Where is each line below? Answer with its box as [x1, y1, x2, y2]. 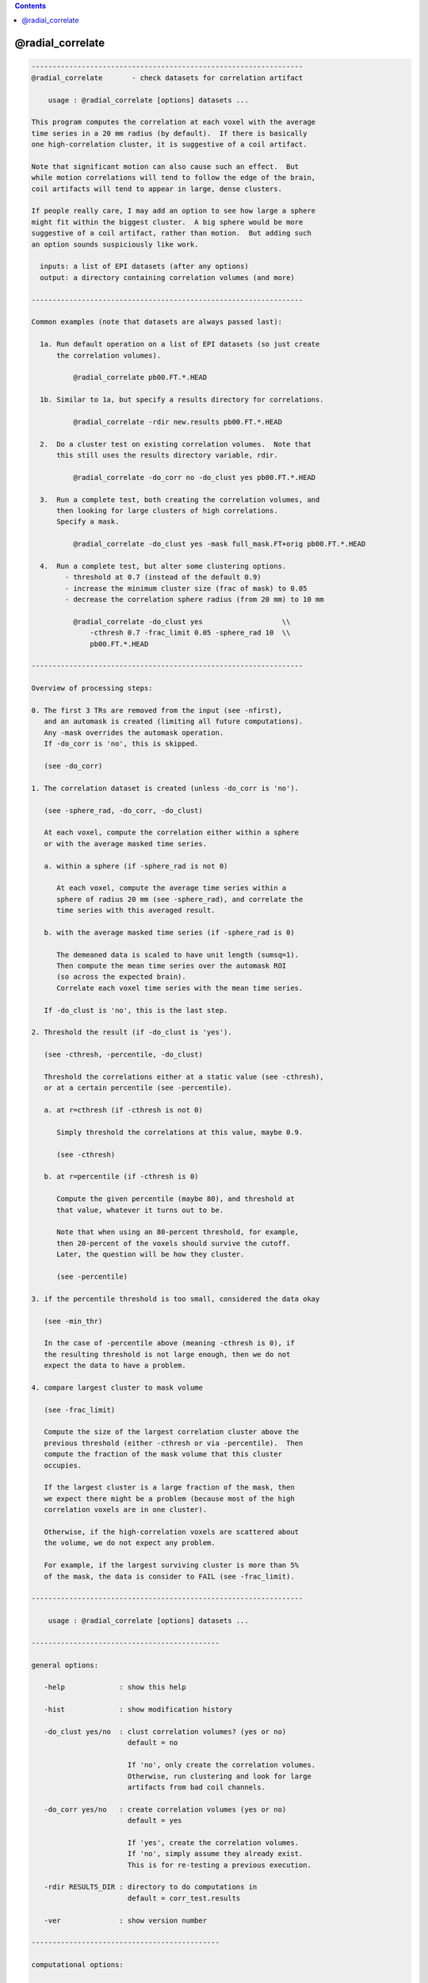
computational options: [31, 1960, 124, 1970]
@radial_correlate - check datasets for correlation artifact [31, 73, 304, 82]
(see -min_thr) [44, 1317, 103, 1325]
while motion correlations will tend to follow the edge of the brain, [31, 173, 316, 182]
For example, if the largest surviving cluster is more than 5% [44, 1561, 300, 1570]
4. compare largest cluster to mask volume [31, 1383, 204, 1392]
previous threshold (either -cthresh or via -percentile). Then [44, 1438, 304, 1448]
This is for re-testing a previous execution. [127, 1860, 312, 1870]
